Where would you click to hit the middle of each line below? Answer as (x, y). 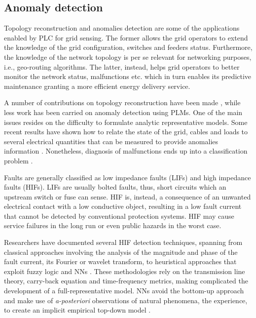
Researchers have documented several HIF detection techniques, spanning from (123, 242)
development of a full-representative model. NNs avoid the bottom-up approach (124, 291)
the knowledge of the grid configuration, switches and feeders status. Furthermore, (128, 47)
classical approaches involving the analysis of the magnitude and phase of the (121, 252)
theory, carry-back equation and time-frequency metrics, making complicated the (126, 281)
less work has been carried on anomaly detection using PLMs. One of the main (123, 112)
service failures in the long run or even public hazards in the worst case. (113, 225)
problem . (18, 160)
